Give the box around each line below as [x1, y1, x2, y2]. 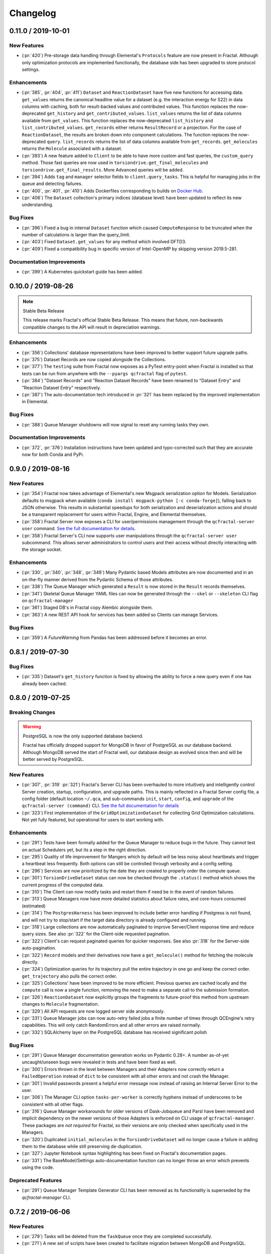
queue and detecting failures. [22, 181, 83, 187]
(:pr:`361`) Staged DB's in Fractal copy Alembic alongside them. [22, 604, 153, 610]
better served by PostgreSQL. [23, 756, 85, 762]
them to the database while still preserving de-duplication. [22, 1144, 143, 1150]
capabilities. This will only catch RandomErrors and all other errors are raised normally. [22, 1022, 201, 1028]
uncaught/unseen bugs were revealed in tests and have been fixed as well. [22, 1059, 177, 1065]
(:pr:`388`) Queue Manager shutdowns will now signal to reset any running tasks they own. [22, 421, 209, 427]
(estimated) [22, 903, 46, 909]
